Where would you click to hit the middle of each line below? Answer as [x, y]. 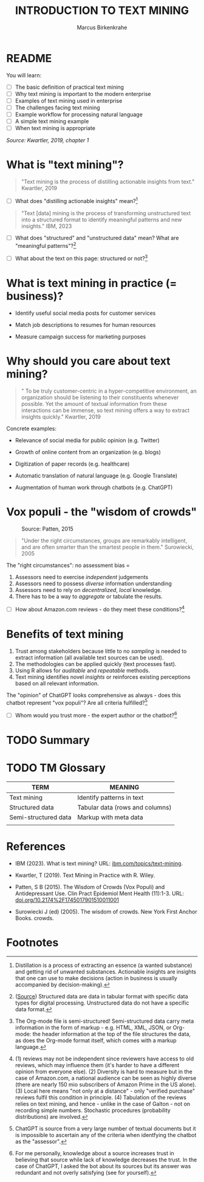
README [29, 58]
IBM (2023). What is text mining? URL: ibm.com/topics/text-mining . [99, 864]
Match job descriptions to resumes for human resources [85, 325]
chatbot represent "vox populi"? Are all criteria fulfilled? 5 [77, 702]
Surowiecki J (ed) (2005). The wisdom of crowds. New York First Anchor [106, 912]
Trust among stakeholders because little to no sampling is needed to [101, 651]
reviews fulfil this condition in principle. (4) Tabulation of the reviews [101, 1098]
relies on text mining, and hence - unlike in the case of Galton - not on [103, 1104]
